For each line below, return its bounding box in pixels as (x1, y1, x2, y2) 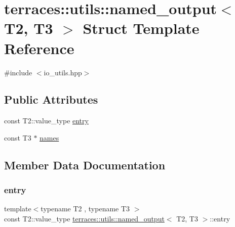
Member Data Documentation (4, 157, 166, 172)
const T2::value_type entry (4, 115, 89, 126)
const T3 (4, 132, 31, 143)
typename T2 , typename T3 (41, 203, 130, 214)
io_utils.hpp (44, 67, 82, 77)
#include (4, 67, 32, 77)
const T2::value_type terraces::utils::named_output (4, 213, 165, 224)
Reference (4, 37, 74, 58)
